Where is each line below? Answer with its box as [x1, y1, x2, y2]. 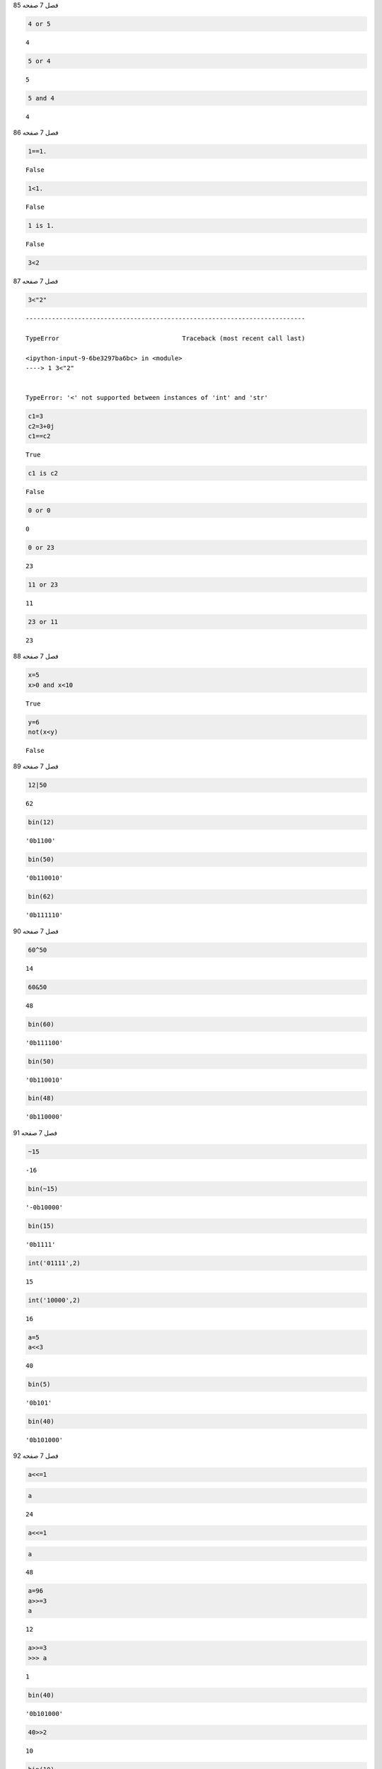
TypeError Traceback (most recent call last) [25, 334, 306, 342]
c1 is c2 [28, 469, 59, 477]
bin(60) [28, 1020, 54, 1028]
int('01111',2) [28, 1259, 81, 1267]
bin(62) [28, 892, 54, 901]
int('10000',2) [28, 1296, 81, 1304]
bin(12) [28, 818, 54, 826]
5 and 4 [28, 94, 54, 102]
